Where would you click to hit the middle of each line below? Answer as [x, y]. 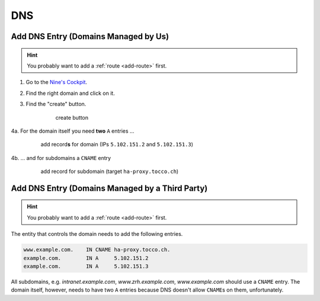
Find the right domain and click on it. [70, 93]
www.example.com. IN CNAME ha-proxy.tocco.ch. [97, 250]
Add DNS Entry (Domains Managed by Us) [90, 36]
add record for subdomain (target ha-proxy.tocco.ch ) [110, 171]
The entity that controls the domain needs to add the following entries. [97, 234]
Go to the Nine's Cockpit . [57, 82]
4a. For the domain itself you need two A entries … [73, 131]
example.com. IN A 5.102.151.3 [86, 266]
